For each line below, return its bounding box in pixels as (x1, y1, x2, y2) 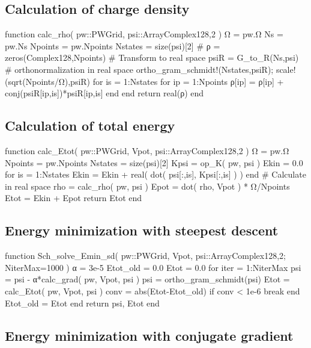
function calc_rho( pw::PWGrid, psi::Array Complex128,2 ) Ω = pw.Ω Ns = (5, 28, 283, 40)
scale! (276, 63, 296, 75)
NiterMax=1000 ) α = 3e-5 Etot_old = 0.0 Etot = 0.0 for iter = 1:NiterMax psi (5, 261, 301, 273)
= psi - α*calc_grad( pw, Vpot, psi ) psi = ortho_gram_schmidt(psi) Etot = (5, 273, 290, 285)
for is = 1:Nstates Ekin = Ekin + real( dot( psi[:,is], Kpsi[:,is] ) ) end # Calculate (5, 168, 306, 181)
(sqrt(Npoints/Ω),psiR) (5, 75, 91, 87)
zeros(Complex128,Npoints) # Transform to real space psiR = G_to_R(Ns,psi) (5, 51, 299, 64)
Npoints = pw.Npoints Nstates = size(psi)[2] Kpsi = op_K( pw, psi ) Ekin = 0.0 (5, 156, 303, 169)
